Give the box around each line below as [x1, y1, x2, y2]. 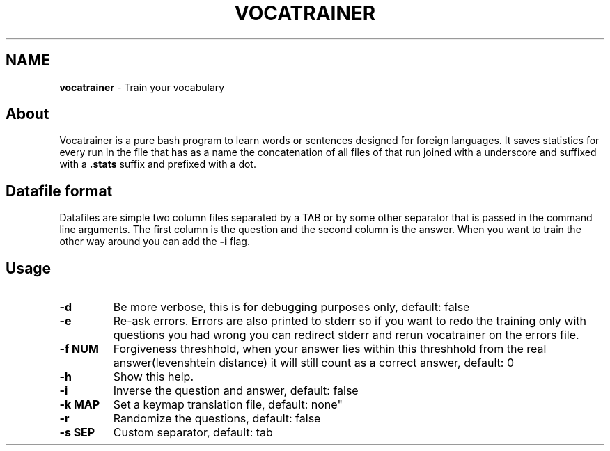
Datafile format [6, 182, 113, 200]
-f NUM [59, 342, 99, 356]
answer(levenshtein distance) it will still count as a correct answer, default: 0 [113, 356, 514, 370]
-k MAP [59, 397, 100, 412]
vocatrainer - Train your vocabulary [59, 81, 225, 93]
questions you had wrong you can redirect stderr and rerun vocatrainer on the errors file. [113, 328, 579, 342]
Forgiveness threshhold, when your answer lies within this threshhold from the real [113, 342, 547, 356]
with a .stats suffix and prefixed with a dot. [59, 158, 256, 171]
